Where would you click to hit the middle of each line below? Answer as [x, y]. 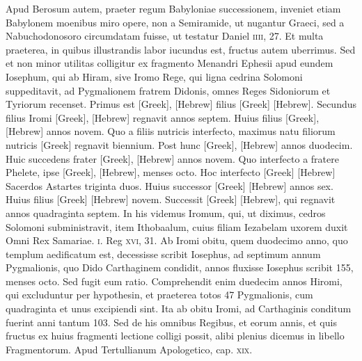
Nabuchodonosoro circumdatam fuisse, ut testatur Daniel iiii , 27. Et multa [165, 36]
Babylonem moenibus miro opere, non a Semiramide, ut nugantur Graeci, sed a [175, 22]
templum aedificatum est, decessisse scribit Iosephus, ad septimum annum [163, 254]
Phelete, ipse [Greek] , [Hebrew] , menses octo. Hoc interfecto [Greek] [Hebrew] [171, 172]
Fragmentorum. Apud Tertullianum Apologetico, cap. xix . [129, 349]
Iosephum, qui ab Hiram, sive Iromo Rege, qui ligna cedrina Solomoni [154, 76]
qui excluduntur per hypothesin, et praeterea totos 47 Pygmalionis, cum [159, 295]
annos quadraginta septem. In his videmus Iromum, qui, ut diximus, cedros [166, 212]
